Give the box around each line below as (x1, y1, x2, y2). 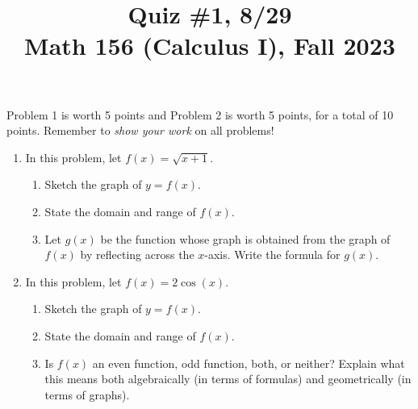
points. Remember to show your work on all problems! (6, 122, 274, 139)
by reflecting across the (80, 246, 194, 263)
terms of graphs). (44, 386, 130, 403)
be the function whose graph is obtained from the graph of (100, 230, 391, 247)
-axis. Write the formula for (204, 246, 341, 263)
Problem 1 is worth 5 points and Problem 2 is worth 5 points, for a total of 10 (6, 106, 394, 123)
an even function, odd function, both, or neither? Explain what (92, 354, 405, 371)
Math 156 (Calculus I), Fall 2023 (24, 29, 395, 62)
